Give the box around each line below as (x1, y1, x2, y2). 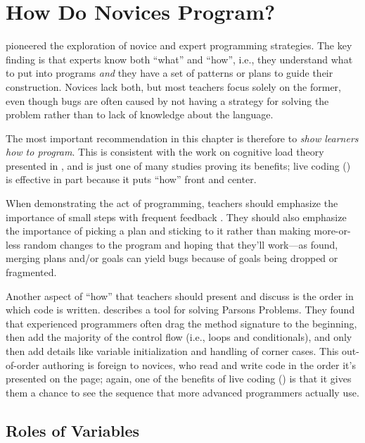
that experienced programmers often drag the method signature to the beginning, (6, 316, 357, 330)
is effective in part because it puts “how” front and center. (6, 172, 257, 187)
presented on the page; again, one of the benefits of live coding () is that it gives (6, 371, 352, 386)
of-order (6, 357, 39, 372)
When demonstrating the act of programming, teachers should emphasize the (6, 196, 338, 211)
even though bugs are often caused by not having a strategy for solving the (6, 93, 329, 108)
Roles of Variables (6, 419, 140, 441)
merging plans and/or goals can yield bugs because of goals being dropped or (6, 251, 338, 266)
